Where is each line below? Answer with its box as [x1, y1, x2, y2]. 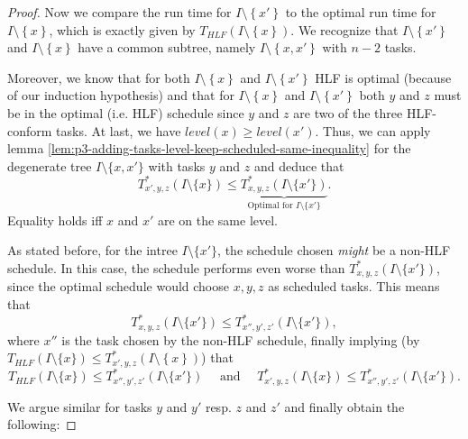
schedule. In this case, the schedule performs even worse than [7, 258, 345, 277]
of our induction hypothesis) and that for [7, 86, 234, 105]
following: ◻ [7, 415, 77, 434]
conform [7, 121, 52, 140]
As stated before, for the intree [7, 241, 178, 260]
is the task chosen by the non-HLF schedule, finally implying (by [61, 330, 420, 349]
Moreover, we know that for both [7, 68, 190, 87]
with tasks [148, 156, 206, 175]
